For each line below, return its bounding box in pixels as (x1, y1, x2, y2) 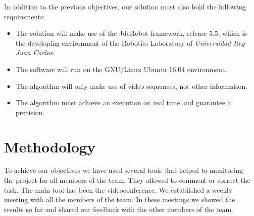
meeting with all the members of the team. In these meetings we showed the (4, 194, 235, 205)
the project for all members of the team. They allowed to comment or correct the (4, 175, 251, 185)
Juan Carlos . (15, 47, 55, 58)
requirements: (4, 11, 45, 21)
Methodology (4, 136, 96, 156)
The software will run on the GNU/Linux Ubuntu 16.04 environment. (15, 64, 227, 74)
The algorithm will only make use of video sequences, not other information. (15, 80, 248, 91)
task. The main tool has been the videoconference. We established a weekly (4, 184, 233, 195)
